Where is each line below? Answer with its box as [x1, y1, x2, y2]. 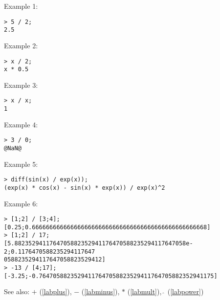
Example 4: [4, 119, 38, 129]
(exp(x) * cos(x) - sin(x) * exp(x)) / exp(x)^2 [4, 184, 165, 191]
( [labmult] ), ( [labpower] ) [127, 286, 204, 297]
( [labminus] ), [81, 286, 120, 297]
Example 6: [4, 198, 38, 208]
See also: [4, 286, 30, 297]
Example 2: [4, 40, 38, 50]
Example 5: [4, 159, 38, 169]
